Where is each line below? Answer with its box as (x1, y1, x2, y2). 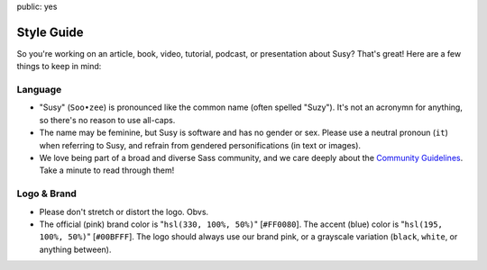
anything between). (39, 244, 112, 255)
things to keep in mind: (16, 61, 102, 72)
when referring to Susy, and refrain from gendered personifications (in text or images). (39, 139, 361, 150)
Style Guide (16, 24, 85, 40)
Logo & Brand (16, 187, 77, 200)
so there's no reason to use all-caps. (39, 114, 176, 125)
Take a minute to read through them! (39, 165, 175, 175)
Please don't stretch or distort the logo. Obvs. (39, 206, 209, 217)
